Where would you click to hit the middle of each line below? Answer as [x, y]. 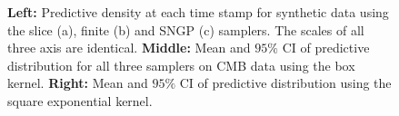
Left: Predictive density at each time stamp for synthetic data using [198, 12]
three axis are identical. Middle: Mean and [129, 48]
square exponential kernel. [80, 100]
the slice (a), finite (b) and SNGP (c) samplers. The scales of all [186, 29]
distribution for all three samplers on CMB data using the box [181, 65]
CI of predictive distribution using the [285, 83]
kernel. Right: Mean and [78, 83]
